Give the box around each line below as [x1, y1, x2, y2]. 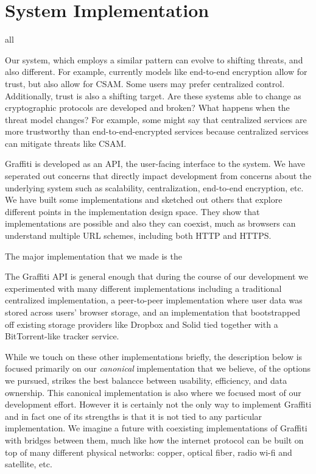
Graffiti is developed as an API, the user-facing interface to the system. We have [5, 157, 306, 170]
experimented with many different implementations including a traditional [5, 281, 282, 294]
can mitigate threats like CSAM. [5, 136, 127, 149]
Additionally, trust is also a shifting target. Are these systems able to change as [5, 89, 301, 102]
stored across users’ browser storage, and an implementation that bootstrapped [5, 306, 301, 318]
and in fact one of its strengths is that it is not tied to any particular [5, 409, 262, 422]
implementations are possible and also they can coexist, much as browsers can [5, 217, 296, 230]
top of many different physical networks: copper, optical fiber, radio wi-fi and [5, 445, 292, 458]
